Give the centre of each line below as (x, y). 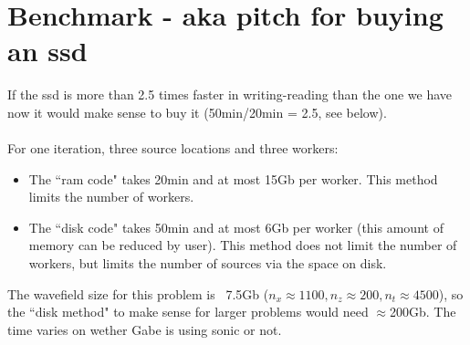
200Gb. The (423, 312)
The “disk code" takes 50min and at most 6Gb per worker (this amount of (236, 227)
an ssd (47, 51)
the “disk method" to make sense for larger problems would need (188, 312)
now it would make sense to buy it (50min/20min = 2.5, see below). (197, 112)
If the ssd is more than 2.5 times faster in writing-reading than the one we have (230, 94)
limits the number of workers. (111, 197)
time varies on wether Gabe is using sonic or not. (145, 329)
